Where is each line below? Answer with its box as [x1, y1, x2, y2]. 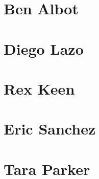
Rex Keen [4, 78, 75, 99]
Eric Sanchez [4, 118, 96, 139]
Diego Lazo [4, 38, 84, 59]
